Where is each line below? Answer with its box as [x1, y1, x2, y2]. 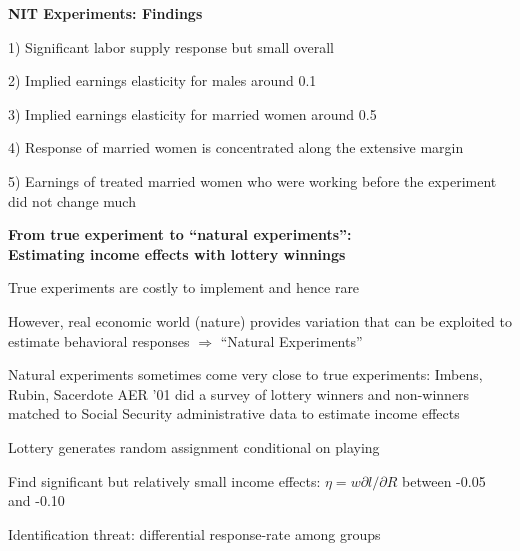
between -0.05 [402, 470, 486, 491]
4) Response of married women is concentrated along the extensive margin [8, 137, 464, 158]
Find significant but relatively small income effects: [8, 470, 321, 491]
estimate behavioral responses [8, 330, 190, 351]
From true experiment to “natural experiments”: [8, 224, 352, 245]
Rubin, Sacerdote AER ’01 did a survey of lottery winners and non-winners [8, 383, 470, 404]
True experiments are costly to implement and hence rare [8, 277, 360, 298]
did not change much [8, 190, 136, 211]
